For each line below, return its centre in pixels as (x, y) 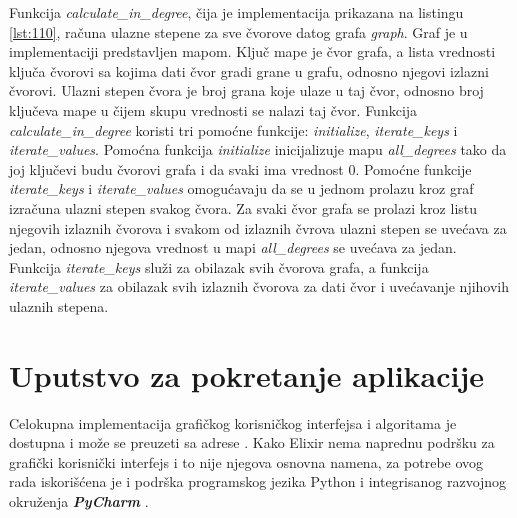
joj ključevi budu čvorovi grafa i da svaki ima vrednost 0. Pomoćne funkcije (240, 168)
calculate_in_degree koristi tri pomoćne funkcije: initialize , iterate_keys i (233, 129)
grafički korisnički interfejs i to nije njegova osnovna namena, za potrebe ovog (246, 461)
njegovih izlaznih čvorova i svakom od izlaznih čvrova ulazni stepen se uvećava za (258, 227)
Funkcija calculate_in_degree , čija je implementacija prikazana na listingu (236, 12)
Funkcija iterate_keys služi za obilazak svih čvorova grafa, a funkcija (219, 266)
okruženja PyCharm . (79, 501)
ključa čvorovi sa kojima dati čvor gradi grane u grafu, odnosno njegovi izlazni (249, 70)
